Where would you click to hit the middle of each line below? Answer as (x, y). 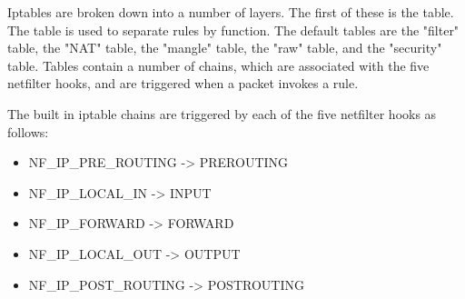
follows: (28, 131)
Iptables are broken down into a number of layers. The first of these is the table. (231, 12)
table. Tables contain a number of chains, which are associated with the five (218, 65)
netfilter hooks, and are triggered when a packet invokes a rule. (183, 83)
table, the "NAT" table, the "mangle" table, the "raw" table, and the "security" (225, 48)
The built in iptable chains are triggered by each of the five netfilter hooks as (222, 113)
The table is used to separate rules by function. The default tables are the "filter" (233, 30)
